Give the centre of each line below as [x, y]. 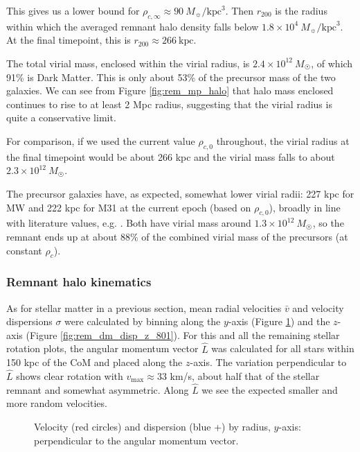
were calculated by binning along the [143, 321]
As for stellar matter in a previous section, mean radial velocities [144, 307]
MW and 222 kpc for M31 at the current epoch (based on [129, 207]
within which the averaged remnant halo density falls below [133, 26]
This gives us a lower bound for [73, 10]
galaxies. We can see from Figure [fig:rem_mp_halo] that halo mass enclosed [170, 90]
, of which [332, 63]
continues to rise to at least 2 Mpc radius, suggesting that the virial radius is [169, 104]
